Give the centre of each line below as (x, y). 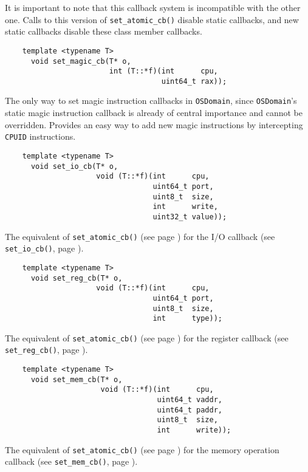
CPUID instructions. (40, 136)
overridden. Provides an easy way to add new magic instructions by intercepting (154, 124)
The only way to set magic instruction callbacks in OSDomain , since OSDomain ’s (151, 101)
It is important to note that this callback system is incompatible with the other (153, 7)
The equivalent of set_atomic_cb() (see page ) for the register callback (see (147, 337)
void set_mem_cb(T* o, (77, 379)
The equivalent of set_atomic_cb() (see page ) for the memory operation (142, 449)
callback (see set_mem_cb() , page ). (71, 461)
